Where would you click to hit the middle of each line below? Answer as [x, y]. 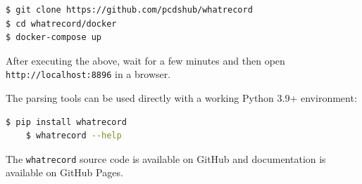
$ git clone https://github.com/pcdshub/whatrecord [129, 10]
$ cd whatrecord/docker [61, 24]
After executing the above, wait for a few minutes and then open [145, 60]
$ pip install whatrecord [66, 122]
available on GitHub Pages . [64, 172]
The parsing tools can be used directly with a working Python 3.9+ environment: [181, 98]
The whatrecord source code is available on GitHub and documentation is [166, 158]
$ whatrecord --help [74, 136]
